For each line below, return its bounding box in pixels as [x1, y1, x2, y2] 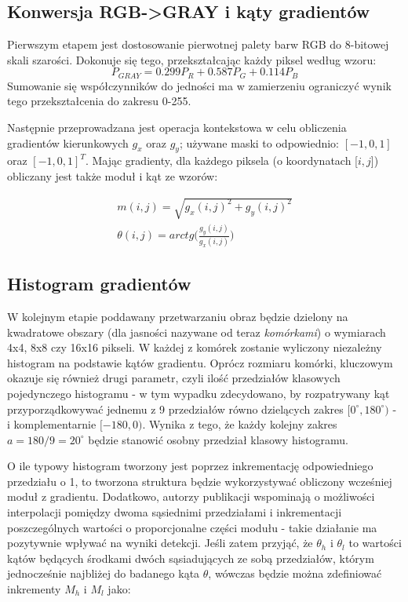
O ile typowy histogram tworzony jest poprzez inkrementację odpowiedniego [7, 458, 373, 474]
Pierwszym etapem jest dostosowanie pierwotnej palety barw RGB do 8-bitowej [7, 36, 389, 53]
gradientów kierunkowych [7, 134, 129, 151]
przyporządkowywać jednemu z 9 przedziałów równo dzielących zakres [7, 400, 344, 417]
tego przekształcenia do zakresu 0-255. [7, 93, 191, 109]
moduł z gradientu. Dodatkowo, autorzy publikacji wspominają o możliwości [7, 488, 375, 505]
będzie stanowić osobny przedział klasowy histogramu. [88, 431, 348, 447]
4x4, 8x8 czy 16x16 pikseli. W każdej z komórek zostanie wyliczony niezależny [7, 339, 382, 356]
